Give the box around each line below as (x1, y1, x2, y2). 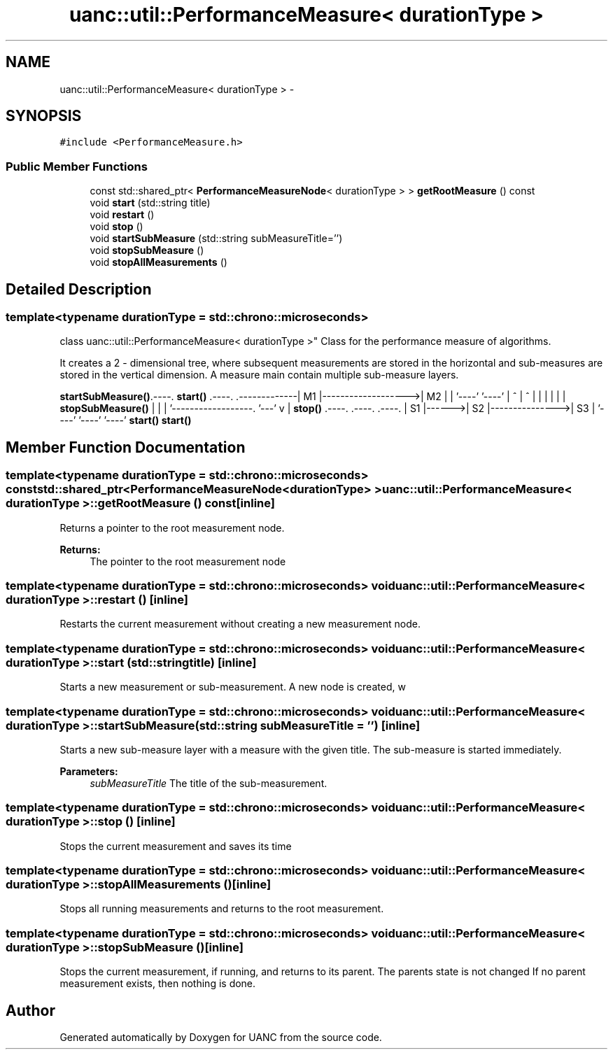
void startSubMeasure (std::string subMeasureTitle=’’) (90, 232, 343, 245)
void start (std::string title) (90, 197, 211, 209)
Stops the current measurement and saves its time (59, 840, 292, 852)
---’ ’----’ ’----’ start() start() (59, 414, 192, 427)
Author (6, 1001, 55, 1019)
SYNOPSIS (6, 107, 82, 125)
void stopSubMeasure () (90, 244, 204, 257)
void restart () (90, 208, 155, 221)
